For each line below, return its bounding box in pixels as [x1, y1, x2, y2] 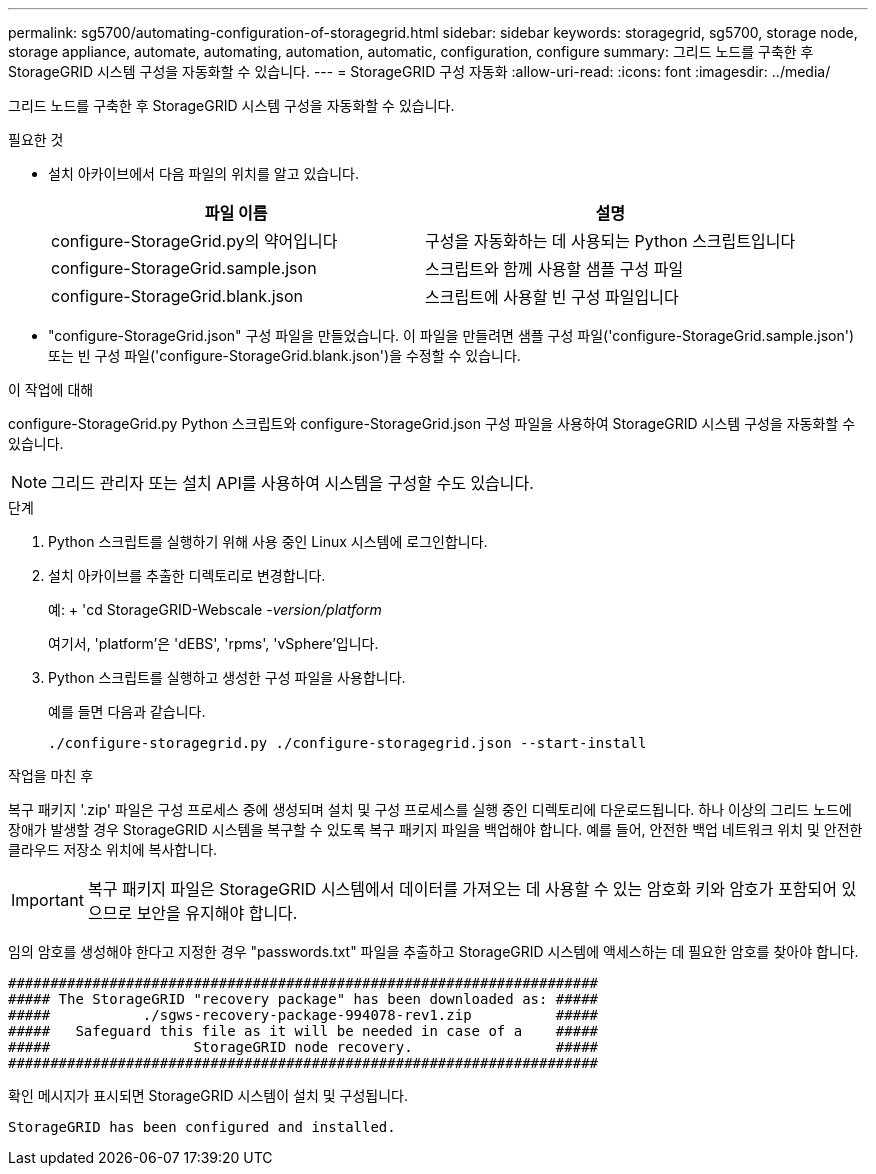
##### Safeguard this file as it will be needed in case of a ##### [8, 1023, 599, 1039]
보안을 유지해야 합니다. [136, 903, 298, 923]
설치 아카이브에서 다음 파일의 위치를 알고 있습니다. [48, 165, 360, 182]
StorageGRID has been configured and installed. [8, 1119, 396, 1135]
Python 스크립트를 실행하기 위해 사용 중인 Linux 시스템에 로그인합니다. [48, 533, 488, 550]
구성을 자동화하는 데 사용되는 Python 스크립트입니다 [425, 231, 796, 251]
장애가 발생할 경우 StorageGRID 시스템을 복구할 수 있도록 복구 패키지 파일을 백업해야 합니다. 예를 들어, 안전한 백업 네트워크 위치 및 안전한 [8, 821, 863, 838]
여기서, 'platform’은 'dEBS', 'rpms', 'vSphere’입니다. [48, 635, 379, 652]
